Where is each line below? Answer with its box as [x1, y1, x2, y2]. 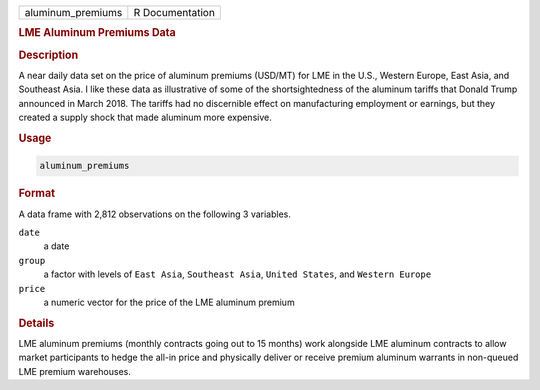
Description [18, 48, 79, 62]
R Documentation [133, 6, 215, 19]
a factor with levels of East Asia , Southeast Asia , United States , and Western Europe [43, 268, 432, 280]
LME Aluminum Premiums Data [18, 26, 176, 40]
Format [18, 186, 55, 200]
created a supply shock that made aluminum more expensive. [18, 111, 272, 124]
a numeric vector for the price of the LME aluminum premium [43, 296, 295, 308]
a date [43, 240, 70, 252]
